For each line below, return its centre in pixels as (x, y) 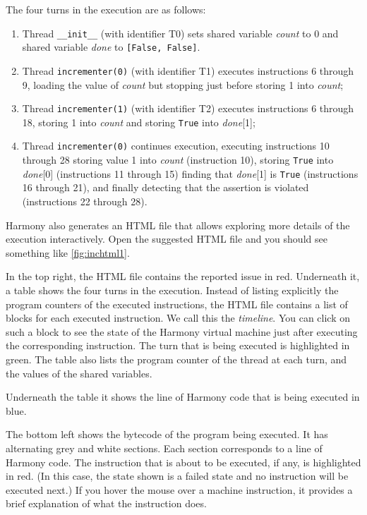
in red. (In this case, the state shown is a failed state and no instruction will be (177, 476)
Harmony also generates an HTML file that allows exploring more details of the (178, 225)
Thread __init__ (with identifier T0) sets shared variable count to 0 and (180, 33)
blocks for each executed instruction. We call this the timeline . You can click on (178, 318)
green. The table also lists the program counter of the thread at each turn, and (176, 359)
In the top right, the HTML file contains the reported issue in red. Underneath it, (183, 276)
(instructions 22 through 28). (85, 201)
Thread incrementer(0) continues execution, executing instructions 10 (176, 146)
